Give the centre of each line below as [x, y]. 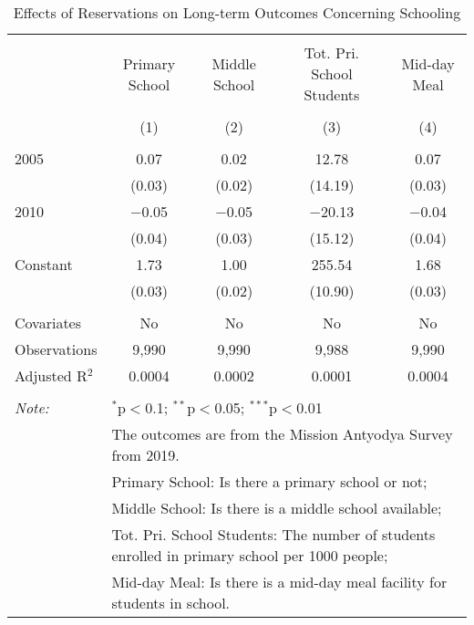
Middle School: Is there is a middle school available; [277, 508]
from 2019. [145, 455]
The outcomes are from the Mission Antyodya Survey [282, 434]
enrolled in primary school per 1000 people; [250, 555]
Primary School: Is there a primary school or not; [269, 481]
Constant [44, 264]
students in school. [171, 603]
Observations [56, 349]
